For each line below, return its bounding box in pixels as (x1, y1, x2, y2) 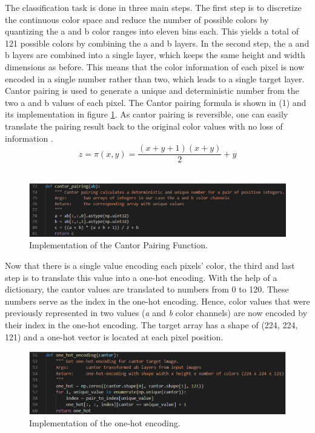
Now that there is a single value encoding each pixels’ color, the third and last (5, 259, 295, 271)
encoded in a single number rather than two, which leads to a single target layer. (5, 72, 305, 85)
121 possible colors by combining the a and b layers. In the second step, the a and (5, 36, 310, 49)
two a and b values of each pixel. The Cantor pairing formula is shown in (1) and (5, 96, 307, 108)
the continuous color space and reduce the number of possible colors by (5, 13, 269, 25)
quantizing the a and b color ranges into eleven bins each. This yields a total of (5, 25, 299, 38)
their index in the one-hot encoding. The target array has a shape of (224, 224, (5, 318, 298, 331)
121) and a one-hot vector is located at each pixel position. (5, 330, 224, 343)
